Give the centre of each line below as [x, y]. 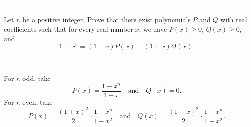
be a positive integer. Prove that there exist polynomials [106, 19]
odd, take [37, 78]
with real [234, 19]
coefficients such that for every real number [68, 29]
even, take [38, 102]
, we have [153, 29]
